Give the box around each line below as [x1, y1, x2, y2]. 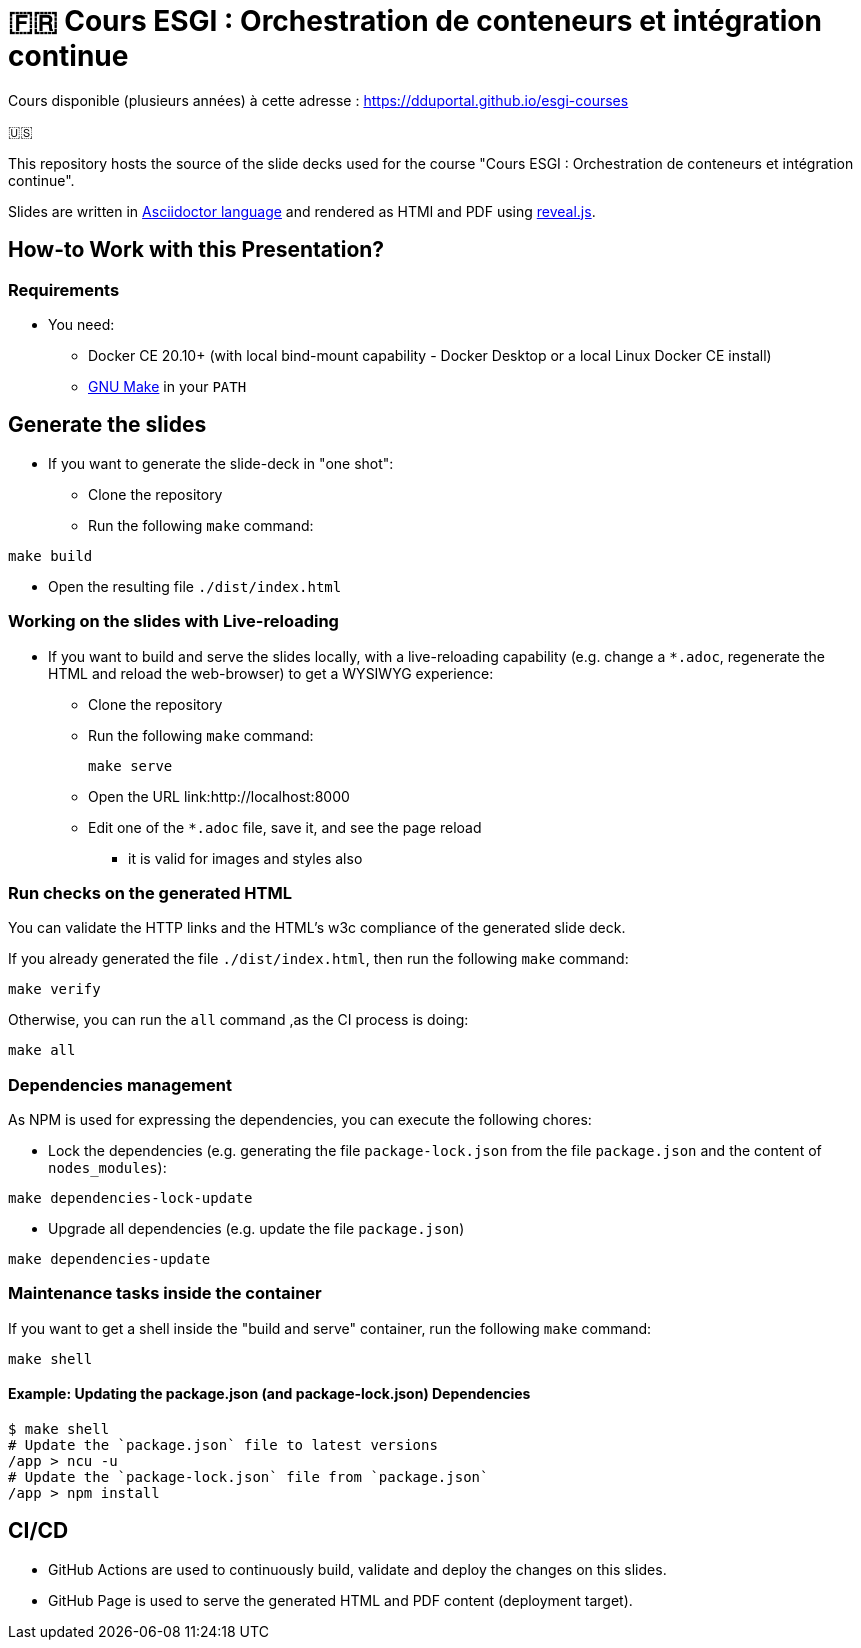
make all [8, 1042, 76, 1059]
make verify [8, 981, 101, 998]
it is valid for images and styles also [128, 849, 363, 867]
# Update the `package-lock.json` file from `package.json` [8, 1469, 489, 1486]
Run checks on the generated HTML [8, 882, 292, 903]
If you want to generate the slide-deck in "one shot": [48, 454, 394, 472]
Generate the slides [8, 412, 207, 438]
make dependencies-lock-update [8, 1190, 253, 1207]
